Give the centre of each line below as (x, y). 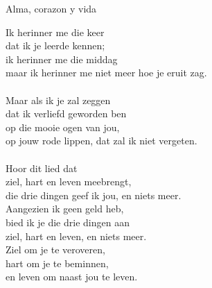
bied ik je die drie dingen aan (68, 222)
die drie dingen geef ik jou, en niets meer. (94, 195)
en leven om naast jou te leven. (72, 277)
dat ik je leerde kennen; (55, 45)
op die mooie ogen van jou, (63, 127)
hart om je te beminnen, (57, 263)
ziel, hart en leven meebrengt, (69, 181)
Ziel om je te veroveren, (55, 249)
